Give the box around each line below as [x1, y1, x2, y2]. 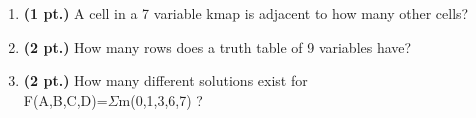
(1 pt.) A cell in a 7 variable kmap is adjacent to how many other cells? [23, 3, 469, 23]
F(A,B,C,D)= [23, 89, 108, 110]
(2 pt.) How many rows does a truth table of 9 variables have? [23, 36, 412, 57]
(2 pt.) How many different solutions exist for [23, 70, 308, 91]
